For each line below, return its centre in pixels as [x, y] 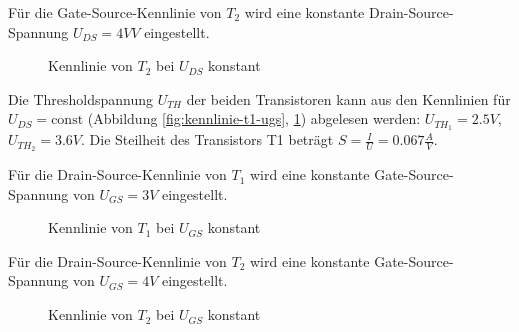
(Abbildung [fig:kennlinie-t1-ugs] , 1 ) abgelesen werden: [254, 118]
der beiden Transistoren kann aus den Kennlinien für [348, 98]
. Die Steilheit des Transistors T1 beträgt [207, 139]
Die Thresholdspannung [81, 98]
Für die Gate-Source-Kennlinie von [115, 12]
